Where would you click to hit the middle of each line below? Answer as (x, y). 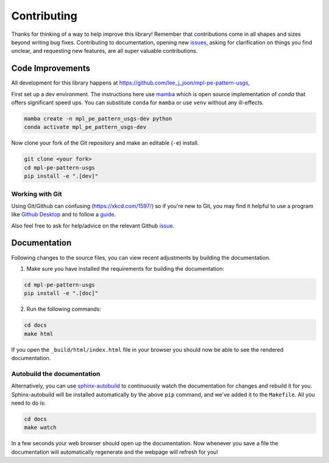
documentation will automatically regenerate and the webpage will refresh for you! (115, 452)
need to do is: (28, 403)
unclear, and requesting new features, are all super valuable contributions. (104, 51)
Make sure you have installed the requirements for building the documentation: (126, 268)
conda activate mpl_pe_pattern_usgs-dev (85, 127)
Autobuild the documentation (56, 374)
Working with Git (37, 193)
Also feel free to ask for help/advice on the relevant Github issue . (93, 226)
